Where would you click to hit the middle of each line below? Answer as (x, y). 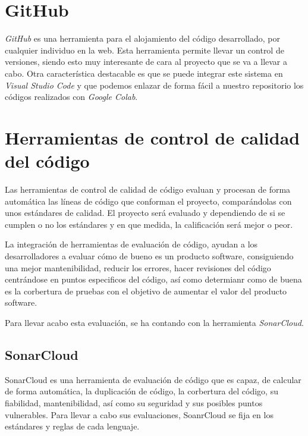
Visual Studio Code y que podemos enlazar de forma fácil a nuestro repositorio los (154, 85)
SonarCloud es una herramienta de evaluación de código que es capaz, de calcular (153, 379)
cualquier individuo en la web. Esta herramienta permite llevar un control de (144, 50)
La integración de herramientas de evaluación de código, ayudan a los (131, 244)
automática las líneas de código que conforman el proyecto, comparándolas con (148, 201)
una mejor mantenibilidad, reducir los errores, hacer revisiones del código (138, 267)
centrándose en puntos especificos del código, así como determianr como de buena (153, 279)
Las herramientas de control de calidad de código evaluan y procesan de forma (148, 189)
